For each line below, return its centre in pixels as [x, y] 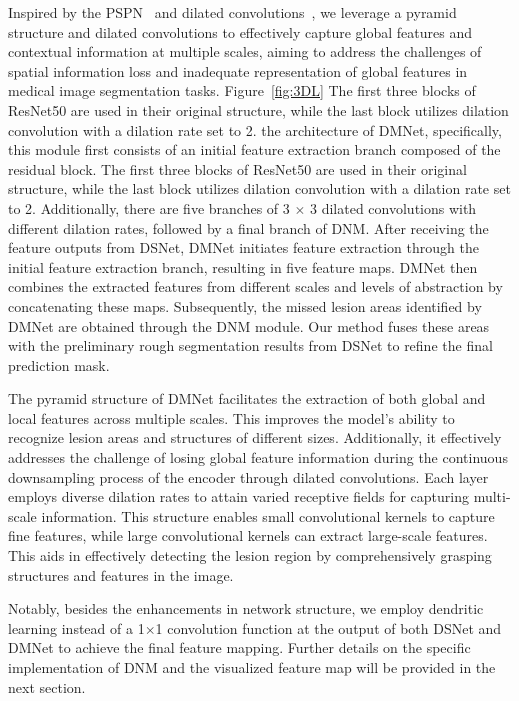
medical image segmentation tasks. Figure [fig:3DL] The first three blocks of [242, 90]
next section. [47, 686]
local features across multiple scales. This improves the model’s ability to [231, 417]
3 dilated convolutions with [393, 207]
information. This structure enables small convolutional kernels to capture [268, 515]
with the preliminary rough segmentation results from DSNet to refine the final [250, 345]
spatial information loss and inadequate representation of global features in [238, 70]
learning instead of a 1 [76, 627]
